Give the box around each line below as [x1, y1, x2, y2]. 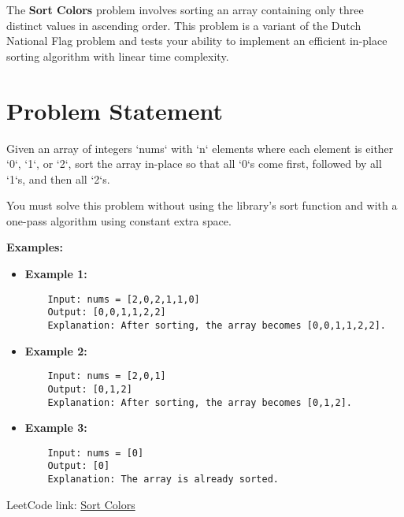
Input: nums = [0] [47, 447, 144, 459]
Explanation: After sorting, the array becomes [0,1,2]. [47, 396, 353, 408]
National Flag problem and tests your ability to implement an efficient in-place [6, 32, 387, 49]
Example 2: [24, 342, 87, 359]
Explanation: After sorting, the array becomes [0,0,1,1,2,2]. [47, 319, 386, 331]
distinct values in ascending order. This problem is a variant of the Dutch [6, 17, 361, 33]
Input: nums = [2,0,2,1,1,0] [47, 293, 200, 305]
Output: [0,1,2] [47, 383, 132, 395]
